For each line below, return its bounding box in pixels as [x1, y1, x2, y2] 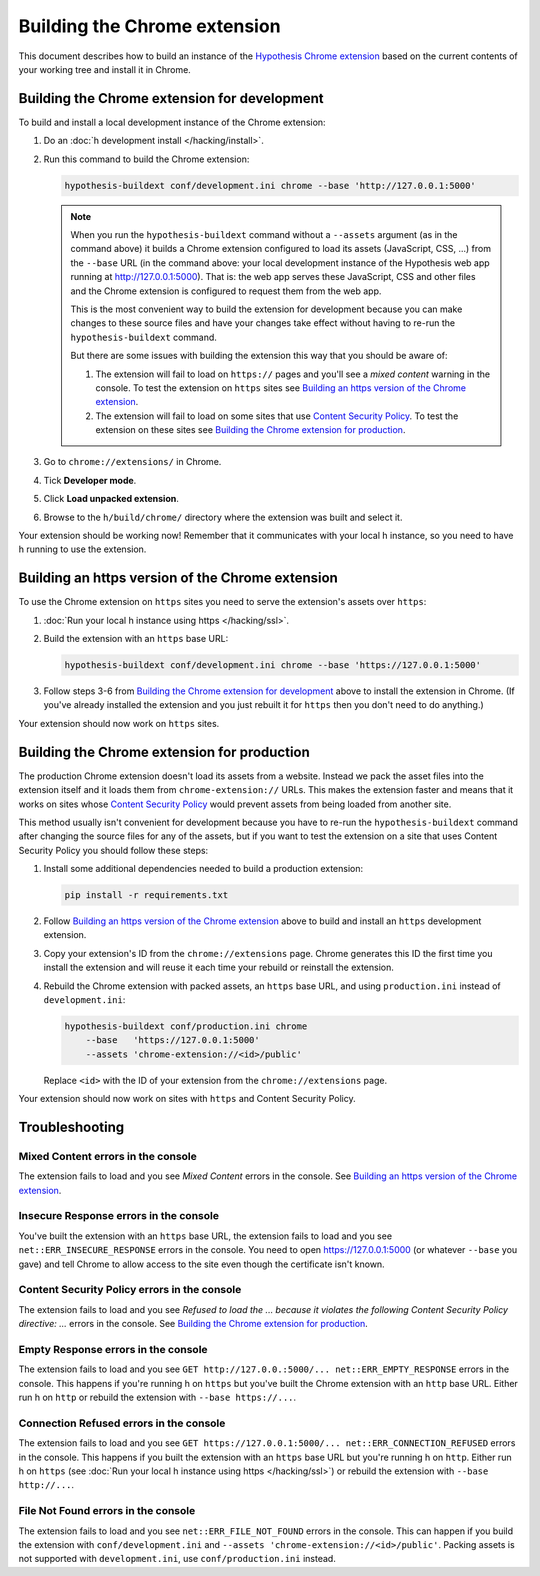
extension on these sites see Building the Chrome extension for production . [95, 424, 406, 436]
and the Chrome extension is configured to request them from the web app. [70, 285, 382, 297]
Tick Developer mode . [43, 474, 137, 486]
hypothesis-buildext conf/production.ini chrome [64, 1021, 308, 1032]
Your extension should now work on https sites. [18, 717, 220, 729]
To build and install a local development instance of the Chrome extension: [18, 116, 326, 128]
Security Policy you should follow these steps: [18, 844, 209, 856]
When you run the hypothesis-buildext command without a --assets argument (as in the [70, 228, 459, 240]
